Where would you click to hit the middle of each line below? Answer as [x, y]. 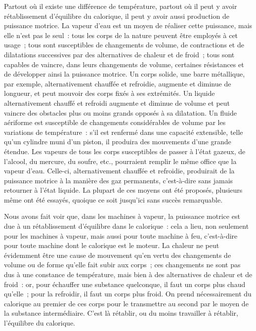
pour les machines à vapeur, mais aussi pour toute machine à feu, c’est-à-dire [121, 235]
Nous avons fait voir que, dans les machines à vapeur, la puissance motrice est [122, 216]
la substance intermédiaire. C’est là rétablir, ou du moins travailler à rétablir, [121, 313]
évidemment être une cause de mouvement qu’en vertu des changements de [118, 255]
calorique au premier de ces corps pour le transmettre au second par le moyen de [126, 303]
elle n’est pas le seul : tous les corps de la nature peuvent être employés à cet [121, 35]
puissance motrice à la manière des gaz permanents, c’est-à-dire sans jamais [119, 180]
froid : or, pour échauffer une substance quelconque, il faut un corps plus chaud [125, 284]
